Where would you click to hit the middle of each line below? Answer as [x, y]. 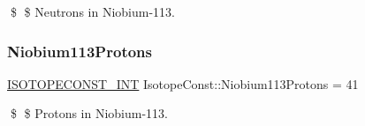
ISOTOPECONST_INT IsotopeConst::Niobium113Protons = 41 [183, 83]
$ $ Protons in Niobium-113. [89, 113]
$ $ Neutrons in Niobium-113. [92, 11]
